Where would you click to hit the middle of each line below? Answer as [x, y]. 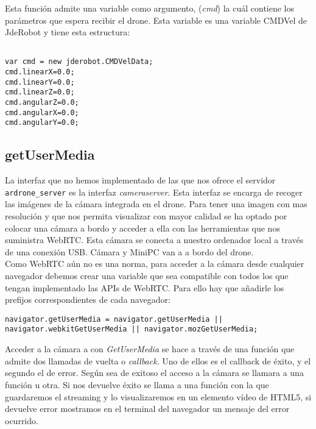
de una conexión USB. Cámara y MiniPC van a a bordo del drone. [129, 251]
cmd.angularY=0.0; [42, 123]
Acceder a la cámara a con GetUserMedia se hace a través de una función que [150, 349]
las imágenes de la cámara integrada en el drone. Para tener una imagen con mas [156, 204]
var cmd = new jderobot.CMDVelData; [79, 62]
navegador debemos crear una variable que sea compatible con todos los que [147, 276]
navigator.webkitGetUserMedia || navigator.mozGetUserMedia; [132, 329]
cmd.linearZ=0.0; [40, 92]
